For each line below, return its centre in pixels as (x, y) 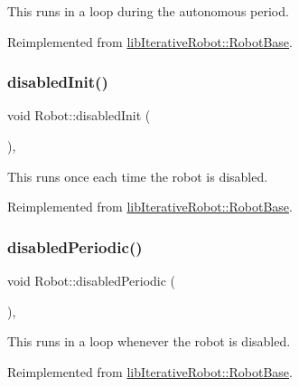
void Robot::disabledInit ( (79, 115)
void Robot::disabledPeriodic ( (92, 280)
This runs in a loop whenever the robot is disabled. (149, 341)
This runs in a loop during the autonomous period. (148, 11)
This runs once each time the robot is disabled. (138, 176)
